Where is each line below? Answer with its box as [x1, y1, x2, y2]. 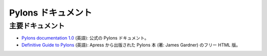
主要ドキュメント [9, 21, 65, 30]
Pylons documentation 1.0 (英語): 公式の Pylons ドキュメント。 [21, 35, 149, 41]
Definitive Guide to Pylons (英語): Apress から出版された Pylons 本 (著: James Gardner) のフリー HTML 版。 [21, 42, 241, 48]
